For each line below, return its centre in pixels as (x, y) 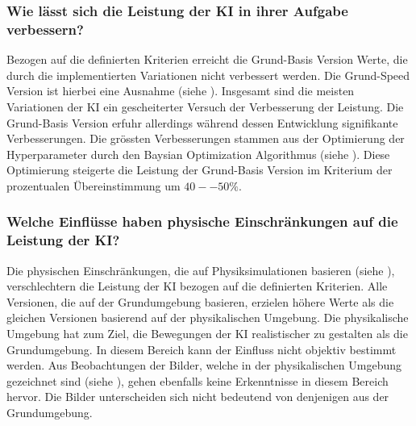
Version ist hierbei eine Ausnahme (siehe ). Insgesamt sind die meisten (181, 91)
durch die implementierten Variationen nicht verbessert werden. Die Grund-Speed (208, 75)
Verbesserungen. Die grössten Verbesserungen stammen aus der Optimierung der (206, 138)
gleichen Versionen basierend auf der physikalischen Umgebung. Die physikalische (208, 317)
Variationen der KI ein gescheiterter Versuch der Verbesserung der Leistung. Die (205, 106)
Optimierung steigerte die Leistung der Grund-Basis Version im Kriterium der (200, 170)
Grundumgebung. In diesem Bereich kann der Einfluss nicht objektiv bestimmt (202, 349)
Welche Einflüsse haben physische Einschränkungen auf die (202, 221)
